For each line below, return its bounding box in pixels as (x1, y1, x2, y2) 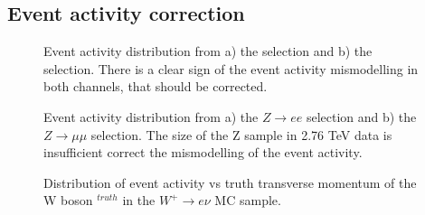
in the (122, 191, 156, 210)
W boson (43, 191, 93, 210)
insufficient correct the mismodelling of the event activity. (43, 143, 363, 162)
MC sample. (214, 191, 281, 210)
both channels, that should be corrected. (43, 77, 268, 96)
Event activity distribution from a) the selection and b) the (43, 42, 373, 61)
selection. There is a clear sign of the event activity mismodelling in (43, 59, 419, 78)
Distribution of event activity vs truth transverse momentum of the (43, 173, 417, 192)
